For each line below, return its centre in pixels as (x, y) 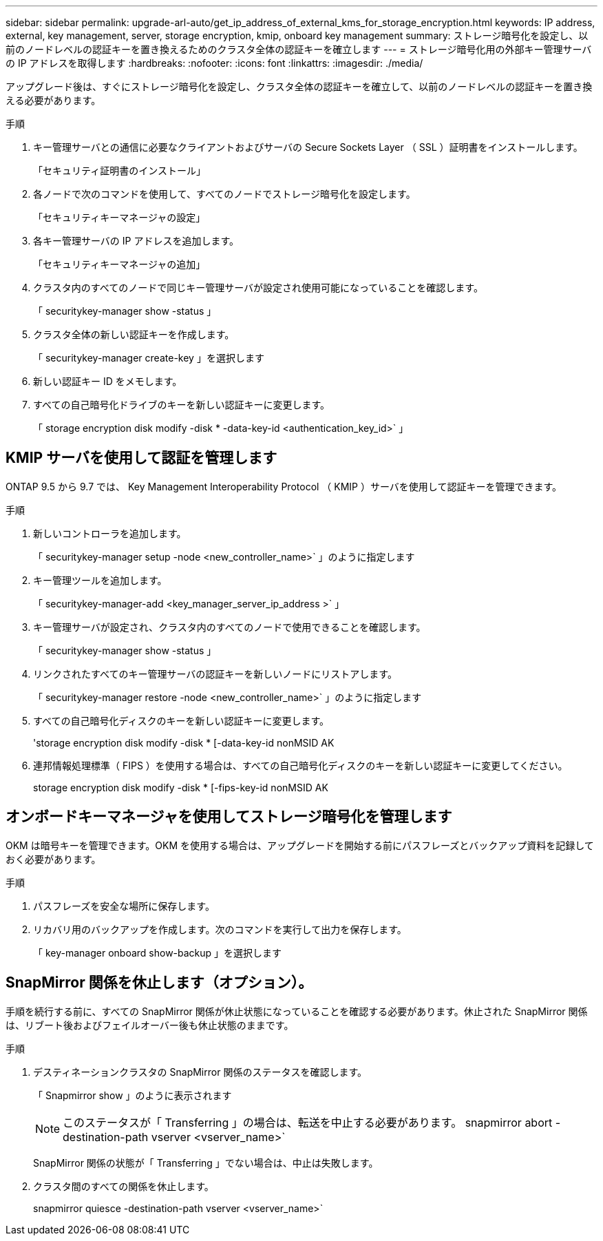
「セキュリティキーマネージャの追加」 (119, 264)
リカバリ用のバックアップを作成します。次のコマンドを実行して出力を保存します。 (220, 929)
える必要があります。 (53, 100)
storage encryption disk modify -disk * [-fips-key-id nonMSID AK (181, 787)
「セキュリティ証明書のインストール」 (119, 170)
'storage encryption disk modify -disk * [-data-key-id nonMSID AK (184, 742)
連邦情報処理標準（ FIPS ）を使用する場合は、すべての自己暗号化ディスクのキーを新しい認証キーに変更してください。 (300, 765)
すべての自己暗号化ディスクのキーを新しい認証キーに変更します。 (181, 720)
